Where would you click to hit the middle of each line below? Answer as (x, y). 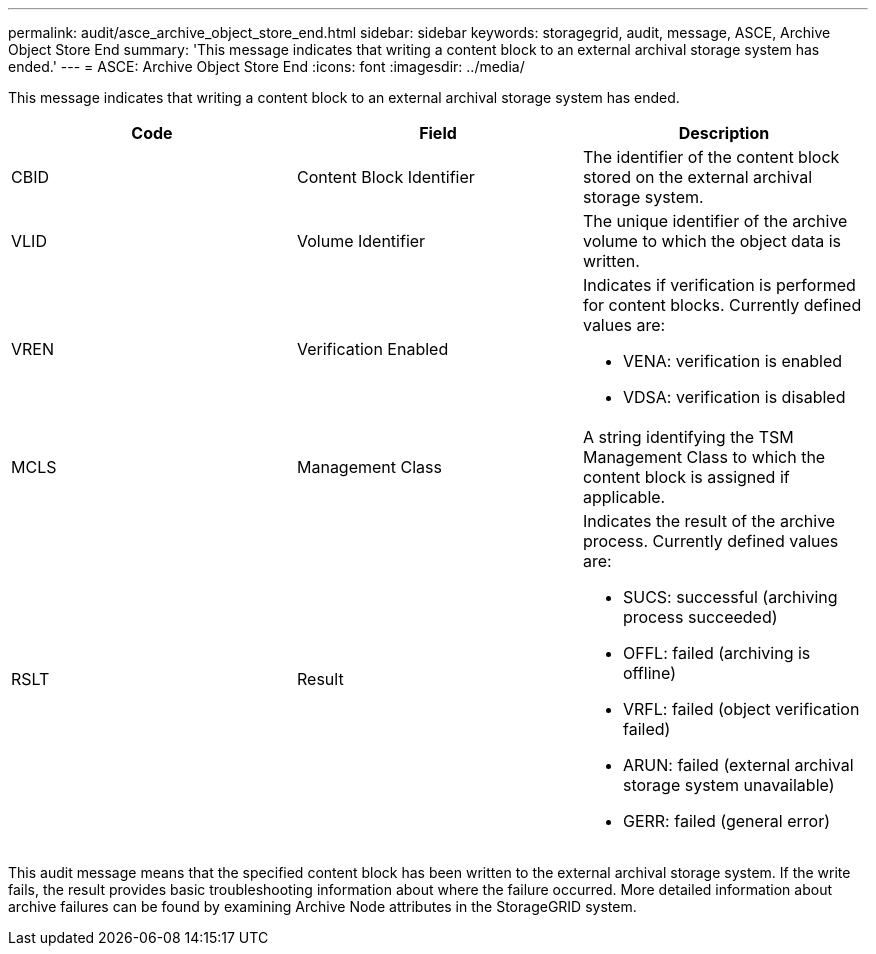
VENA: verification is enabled (732, 361)
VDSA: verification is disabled (734, 397)
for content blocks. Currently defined (722, 305)
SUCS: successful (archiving (730, 597)
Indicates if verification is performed (719, 285)
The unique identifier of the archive (715, 221)
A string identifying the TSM (688, 437)
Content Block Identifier (385, 177)
